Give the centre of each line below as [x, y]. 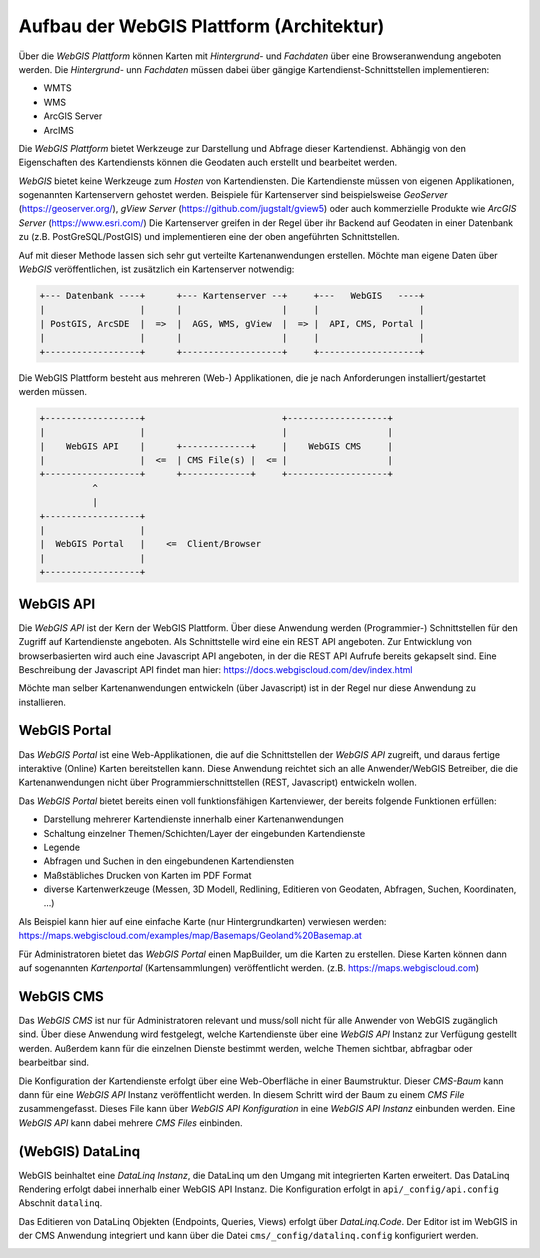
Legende [61, 847]
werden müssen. [53, 391]
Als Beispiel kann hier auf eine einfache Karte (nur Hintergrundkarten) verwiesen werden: [202, 921]
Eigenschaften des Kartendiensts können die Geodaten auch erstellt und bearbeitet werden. [208, 162]
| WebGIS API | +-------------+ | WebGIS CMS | [216, 446]
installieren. [42, 702]
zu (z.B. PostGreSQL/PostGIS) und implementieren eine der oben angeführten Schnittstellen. [209, 237]
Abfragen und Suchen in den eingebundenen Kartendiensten [169, 861]
